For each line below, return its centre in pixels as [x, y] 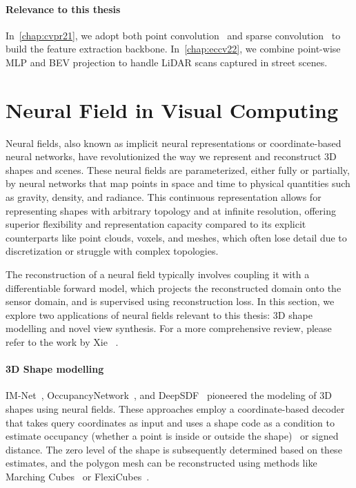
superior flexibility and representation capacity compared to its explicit [156, 224]
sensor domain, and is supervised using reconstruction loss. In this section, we [170, 301]
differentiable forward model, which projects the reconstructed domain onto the [174, 287]
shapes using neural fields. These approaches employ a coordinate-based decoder [175, 409]
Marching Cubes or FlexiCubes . [78, 476]
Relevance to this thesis [63, 9]
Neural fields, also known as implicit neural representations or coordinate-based [174, 143]
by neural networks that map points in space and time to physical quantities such [178, 183]
